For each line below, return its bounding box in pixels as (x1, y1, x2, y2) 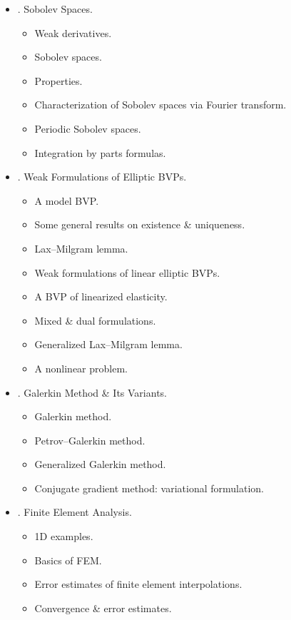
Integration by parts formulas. (34, 145, 166, 160)
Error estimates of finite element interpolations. (34, 576, 242, 591)
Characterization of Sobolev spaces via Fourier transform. (34, 97, 287, 112)
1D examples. (34, 529, 93, 544)
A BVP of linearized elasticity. (34, 289, 168, 304)
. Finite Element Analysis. (17, 504, 132, 519)
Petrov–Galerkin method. (34, 432, 145, 447)
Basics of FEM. (34, 552, 102, 567)
